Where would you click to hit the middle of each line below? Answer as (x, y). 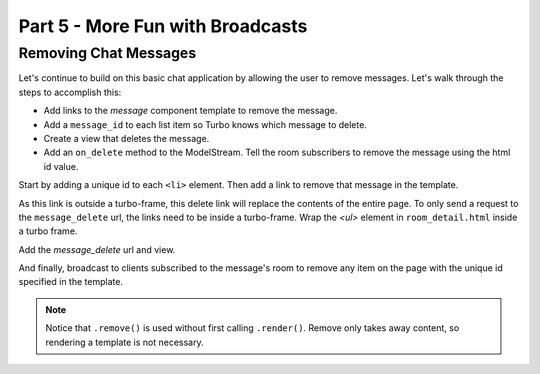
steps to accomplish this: (70, 92)
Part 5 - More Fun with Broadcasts (163, 26)
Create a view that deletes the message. (126, 138)
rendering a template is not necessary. (124, 342)
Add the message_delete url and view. (97, 249)
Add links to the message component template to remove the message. (190, 111)
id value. (61, 166)
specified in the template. (71, 282)
